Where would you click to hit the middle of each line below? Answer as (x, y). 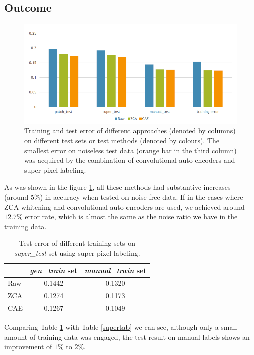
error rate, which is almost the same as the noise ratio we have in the (131, 216)
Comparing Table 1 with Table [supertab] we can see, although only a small (121, 327)
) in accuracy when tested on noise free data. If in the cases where (142, 196)
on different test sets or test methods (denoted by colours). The (122, 140)
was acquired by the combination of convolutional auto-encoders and (130, 160)
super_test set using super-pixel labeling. (77, 252)
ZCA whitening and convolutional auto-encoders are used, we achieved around (124, 206)
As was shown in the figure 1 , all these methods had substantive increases (117, 187)
